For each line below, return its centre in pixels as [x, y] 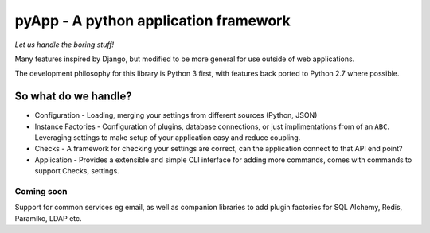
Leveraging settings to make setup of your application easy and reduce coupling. [168, 138]
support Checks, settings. [77, 171]
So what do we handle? [74, 97]
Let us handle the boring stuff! [64, 45]
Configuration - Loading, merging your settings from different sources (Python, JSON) [176, 115]
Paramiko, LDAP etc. [49, 218]
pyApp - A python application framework [152, 21]
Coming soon [41, 191]
